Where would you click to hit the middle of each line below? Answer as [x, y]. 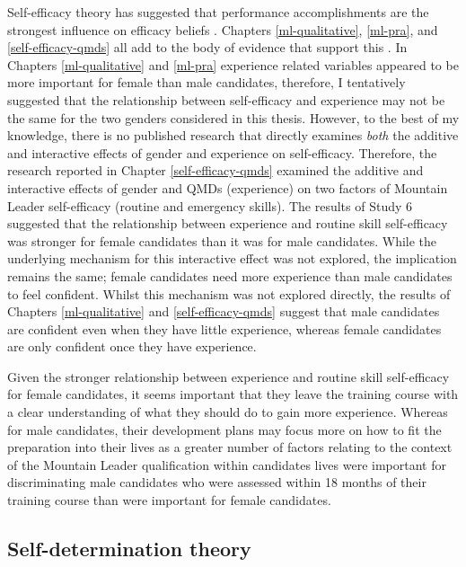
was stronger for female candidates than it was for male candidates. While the [222, 240]
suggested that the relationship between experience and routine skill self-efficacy [228, 223]
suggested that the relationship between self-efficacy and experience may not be [226, 99]
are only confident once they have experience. [132, 346]
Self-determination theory [129, 549]
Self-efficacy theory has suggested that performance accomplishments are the [218, 12]
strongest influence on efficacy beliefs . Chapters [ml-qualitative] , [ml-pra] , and [223, 29]
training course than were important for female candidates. [169, 500]
